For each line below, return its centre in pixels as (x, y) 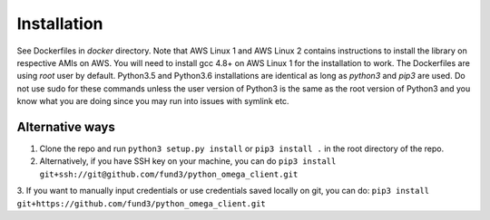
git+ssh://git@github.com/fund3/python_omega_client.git (169, 174)
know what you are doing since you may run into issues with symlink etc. (153, 101)
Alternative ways (66, 127)
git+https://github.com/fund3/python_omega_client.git (142, 203)
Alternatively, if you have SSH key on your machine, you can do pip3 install (188, 161)
